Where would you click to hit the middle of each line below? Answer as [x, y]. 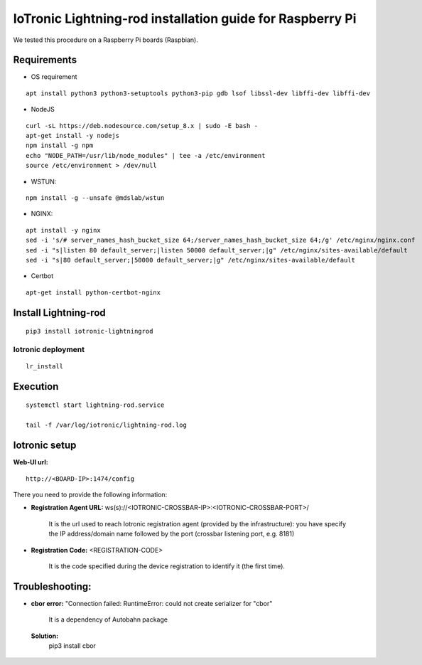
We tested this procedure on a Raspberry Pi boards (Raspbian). [105, 40]
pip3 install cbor [72, 645]
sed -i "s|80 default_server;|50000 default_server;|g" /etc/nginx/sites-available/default [190, 260]
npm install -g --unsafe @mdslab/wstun [95, 198]
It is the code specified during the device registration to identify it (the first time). [167, 566]
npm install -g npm [60, 145]
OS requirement [54, 77]
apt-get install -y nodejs [73, 136]
